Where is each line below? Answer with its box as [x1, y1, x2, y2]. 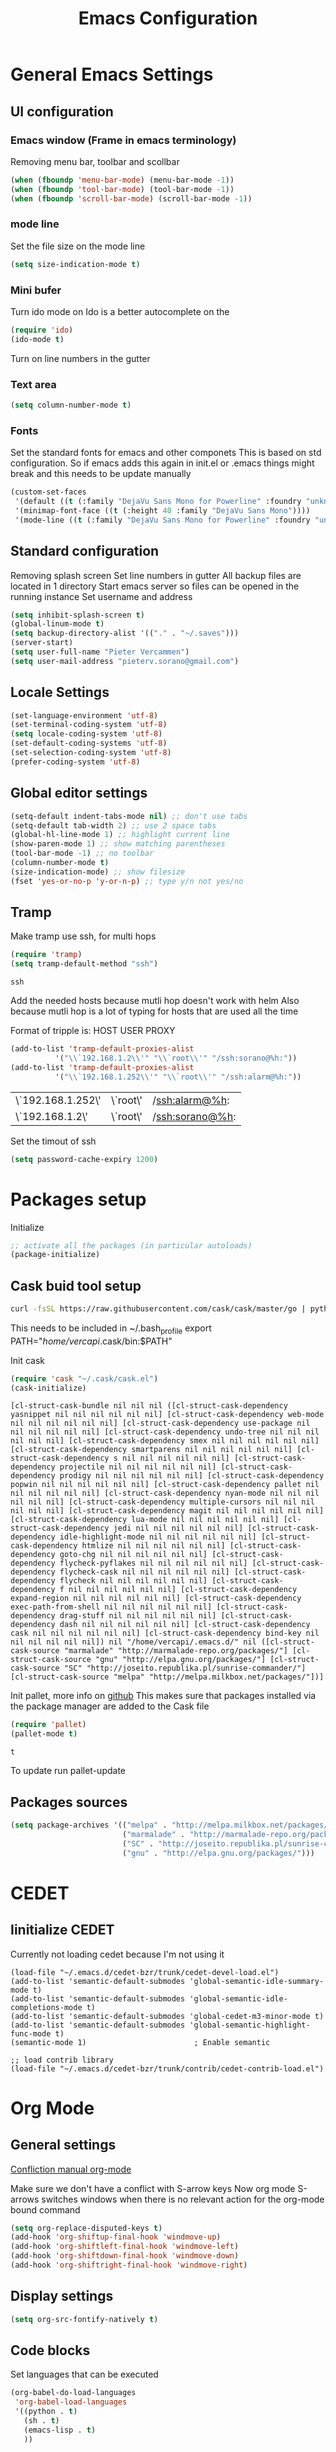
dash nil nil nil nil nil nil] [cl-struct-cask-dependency [59, 1620, 311, 1630]
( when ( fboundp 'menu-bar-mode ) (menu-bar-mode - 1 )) [10, 175, 235, 185]
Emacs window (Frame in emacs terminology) [10, 133, 237, 147]
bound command [10, 2203, 81, 2216]
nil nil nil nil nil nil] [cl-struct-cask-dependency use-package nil [10, 1418, 311, 1429]
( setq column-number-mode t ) [10, 400, 132, 411]
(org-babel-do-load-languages [10, 2388, 137, 2398]
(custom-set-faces [10, 487, 87, 497]
